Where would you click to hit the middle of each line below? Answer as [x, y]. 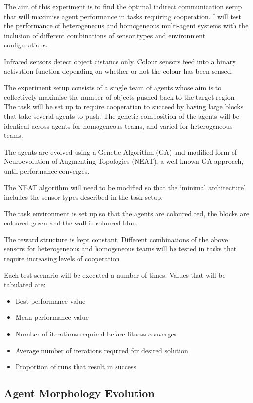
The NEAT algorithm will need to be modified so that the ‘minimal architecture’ [125, 187]
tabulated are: [25, 284]
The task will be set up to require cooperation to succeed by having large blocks [124, 106]
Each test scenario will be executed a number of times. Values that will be [115, 275]
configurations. [26, 45]
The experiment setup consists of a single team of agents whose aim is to [113, 87]
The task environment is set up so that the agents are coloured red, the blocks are [127, 213]
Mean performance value [52, 317]
